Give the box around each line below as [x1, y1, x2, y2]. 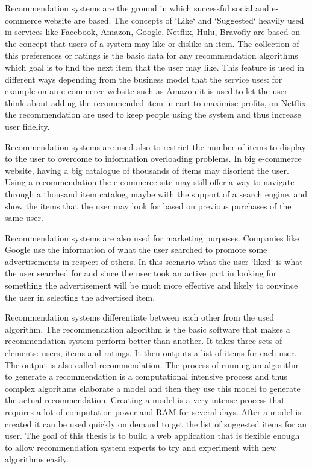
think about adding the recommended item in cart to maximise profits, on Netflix [5, 96, 307, 109]
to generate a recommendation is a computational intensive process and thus [5, 370, 288, 383]
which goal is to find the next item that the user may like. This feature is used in [5, 60, 305, 73]
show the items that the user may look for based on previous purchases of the [5, 199, 292, 212]
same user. [5, 211, 43, 224]
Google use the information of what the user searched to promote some [5, 243, 267, 256]
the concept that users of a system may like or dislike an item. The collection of [5, 37, 299, 49]
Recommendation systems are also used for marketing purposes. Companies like [5, 231, 299, 244]
